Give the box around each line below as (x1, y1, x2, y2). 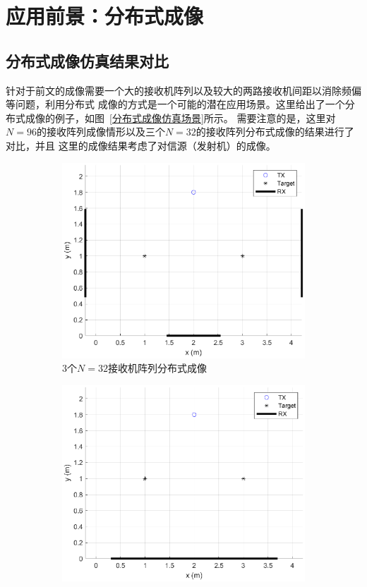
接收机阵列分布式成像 (107, 361, 207, 375)
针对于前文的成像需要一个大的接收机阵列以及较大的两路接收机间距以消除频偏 (6, 83, 361, 97)
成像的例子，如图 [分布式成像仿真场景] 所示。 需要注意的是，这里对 (25, 110, 336, 125)
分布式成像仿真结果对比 (6, 49, 169, 71)
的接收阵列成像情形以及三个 (36, 124, 165, 139)
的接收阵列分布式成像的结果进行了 (195, 124, 354, 139)
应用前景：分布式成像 (6, 1, 204, 30)
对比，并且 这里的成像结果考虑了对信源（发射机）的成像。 (6, 138, 276, 152)
